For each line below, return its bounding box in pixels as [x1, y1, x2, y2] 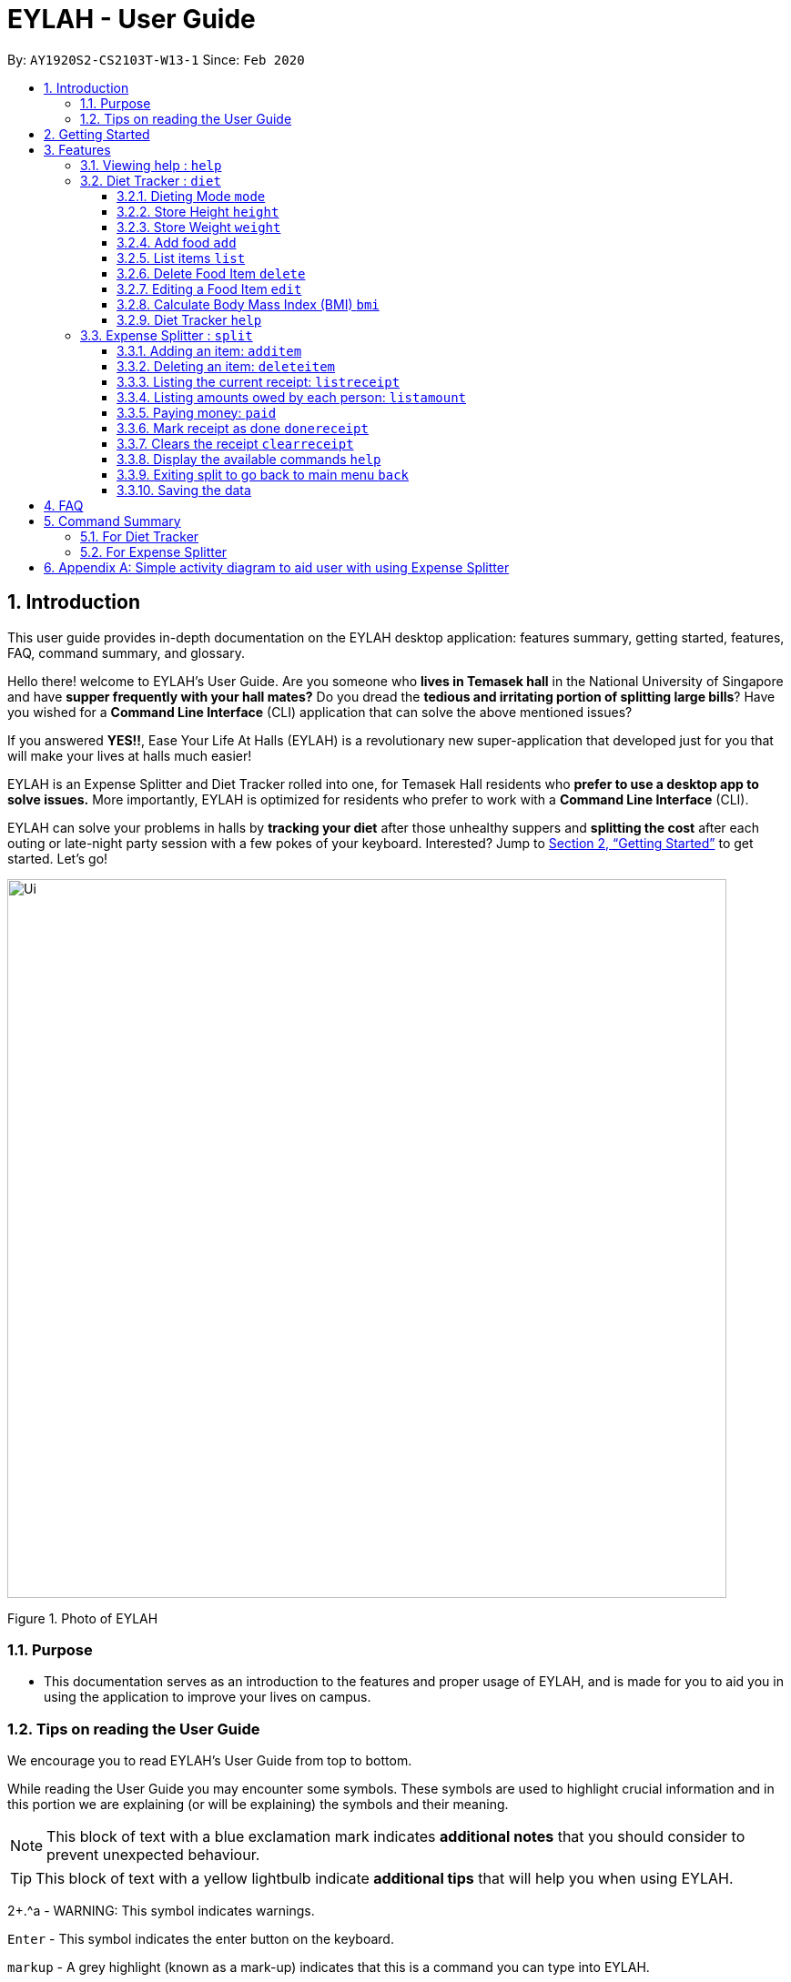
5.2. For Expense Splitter [80, 543, 228, 560]
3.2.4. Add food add [117, 234, 237, 250]
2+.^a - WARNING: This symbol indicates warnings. [7, 1903, 315, 1919]
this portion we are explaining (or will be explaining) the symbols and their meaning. [7, 1796, 509, 1813]
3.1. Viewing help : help [80, 157, 222, 173]
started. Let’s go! [7, 850, 108, 866]
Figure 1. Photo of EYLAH [7, 1610, 158, 1626]
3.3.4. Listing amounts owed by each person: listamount [117, 389, 467, 405]
